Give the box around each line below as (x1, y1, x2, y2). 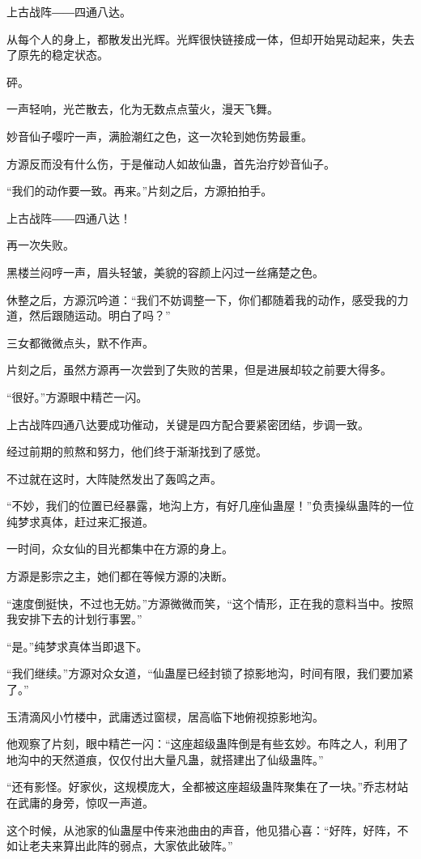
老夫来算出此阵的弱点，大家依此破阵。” (28, 837, 233, 854)
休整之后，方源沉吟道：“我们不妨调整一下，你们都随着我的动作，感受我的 (6, 291, 398, 308)
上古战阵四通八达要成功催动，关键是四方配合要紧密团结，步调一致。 (6, 415, 369, 432)
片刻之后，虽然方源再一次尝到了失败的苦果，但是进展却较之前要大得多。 (6, 361, 392, 378)
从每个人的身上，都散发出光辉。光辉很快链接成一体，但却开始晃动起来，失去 (6, 30, 415, 47)
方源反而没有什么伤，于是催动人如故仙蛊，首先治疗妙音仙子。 (6, 155, 335, 172)
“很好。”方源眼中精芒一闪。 (6, 388, 148, 405)
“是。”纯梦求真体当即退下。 (6, 637, 148, 654)
